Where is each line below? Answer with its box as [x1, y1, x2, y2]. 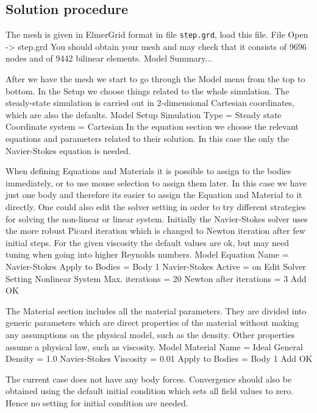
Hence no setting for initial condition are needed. [5, 396, 188, 409]
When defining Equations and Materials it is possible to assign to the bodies [5, 164, 291, 177]
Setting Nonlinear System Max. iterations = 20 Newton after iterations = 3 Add [5, 272, 307, 284]
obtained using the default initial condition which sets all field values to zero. [5, 384, 294, 397]
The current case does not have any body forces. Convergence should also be [5, 372, 292, 385]
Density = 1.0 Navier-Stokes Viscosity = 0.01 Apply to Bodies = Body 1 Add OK [5, 352, 313, 365]
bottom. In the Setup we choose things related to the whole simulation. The [5, 84, 290, 97]
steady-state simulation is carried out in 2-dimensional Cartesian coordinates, [5, 96, 294, 109]
